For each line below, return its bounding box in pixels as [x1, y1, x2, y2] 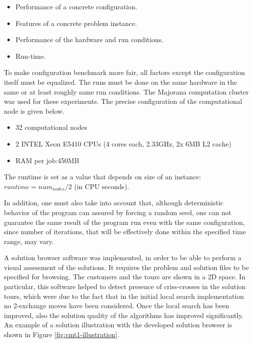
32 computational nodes [15, 122, 87, 132]
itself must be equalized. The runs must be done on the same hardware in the [4, 76, 237, 87]
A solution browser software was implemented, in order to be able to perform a [4, 252, 242, 263]
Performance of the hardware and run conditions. [15, 34, 164, 45]
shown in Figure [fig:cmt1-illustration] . [4, 329, 119, 340]
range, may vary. [4, 236, 54, 246]
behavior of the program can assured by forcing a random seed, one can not [4, 207, 231, 217]
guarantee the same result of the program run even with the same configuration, [4, 217, 245, 227]
